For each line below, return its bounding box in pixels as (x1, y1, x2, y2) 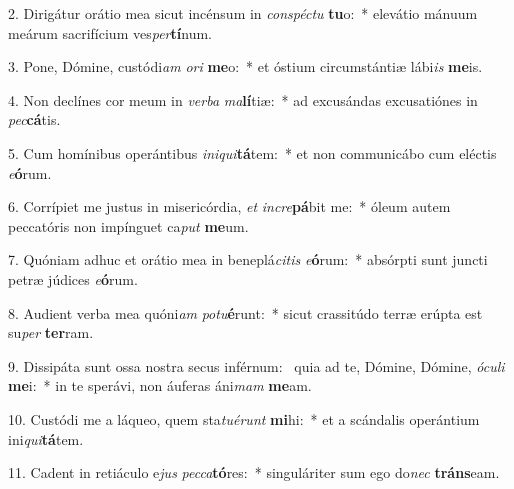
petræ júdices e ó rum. (8, 268, 138, 289)
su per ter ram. (8, 322, 94, 343)
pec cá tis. (8, 109, 61, 130)
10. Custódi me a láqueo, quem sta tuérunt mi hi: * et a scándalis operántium (8, 408, 480, 429)
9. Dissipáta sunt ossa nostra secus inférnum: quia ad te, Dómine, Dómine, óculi (8, 355, 505, 376)
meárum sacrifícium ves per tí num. (8, 22, 212, 43)
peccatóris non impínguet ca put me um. (8, 215, 249, 236)
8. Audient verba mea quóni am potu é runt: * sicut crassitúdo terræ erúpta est (8, 302, 483, 323)
